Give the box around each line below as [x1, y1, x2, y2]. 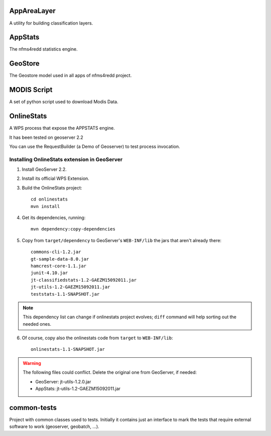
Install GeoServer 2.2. [22, 166, 67, 172]
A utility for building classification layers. [9, 20, 93, 26]
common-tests [9, 403, 57, 412]
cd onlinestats [31, 196, 68, 202]
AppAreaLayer [9, 7, 56, 15]
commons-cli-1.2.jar [31, 249, 81, 255]
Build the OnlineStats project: [22, 184, 82, 190]
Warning [23, 360, 41, 366]
